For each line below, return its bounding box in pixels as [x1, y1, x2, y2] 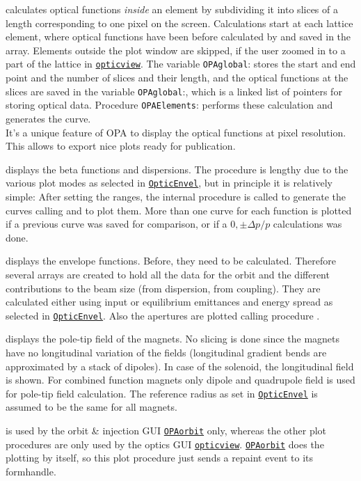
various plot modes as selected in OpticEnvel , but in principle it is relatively [6, 175, 332, 190]
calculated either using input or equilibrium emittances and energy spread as [6, 294, 333, 309]
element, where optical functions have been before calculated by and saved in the [6, 29, 351, 44]
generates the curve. [6, 111, 91, 125]
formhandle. [6, 464, 56, 478]
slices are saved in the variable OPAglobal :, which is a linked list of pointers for [6, 84, 342, 98]
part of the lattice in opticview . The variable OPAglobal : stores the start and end [6, 56, 356, 71]
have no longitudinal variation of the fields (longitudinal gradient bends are [6, 345, 327, 359]
